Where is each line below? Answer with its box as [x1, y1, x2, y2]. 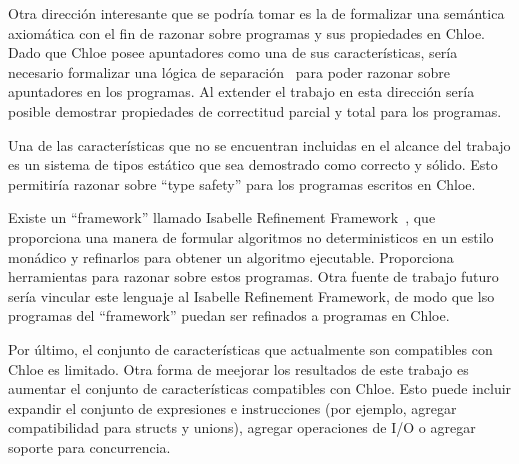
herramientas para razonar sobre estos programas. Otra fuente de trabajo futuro [8, 266, 499, 287]
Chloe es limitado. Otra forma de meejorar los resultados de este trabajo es [8, 358, 469, 379]
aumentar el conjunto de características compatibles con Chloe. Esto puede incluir [8, 378, 512, 399]
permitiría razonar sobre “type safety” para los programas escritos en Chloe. [8, 173, 476, 194]
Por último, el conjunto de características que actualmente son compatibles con [8, 338, 493, 359]
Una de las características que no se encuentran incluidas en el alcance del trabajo [8, 134, 511, 155]
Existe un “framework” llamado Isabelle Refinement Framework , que [8, 207, 436, 228]
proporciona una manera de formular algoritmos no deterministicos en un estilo [8, 226, 494, 247]
